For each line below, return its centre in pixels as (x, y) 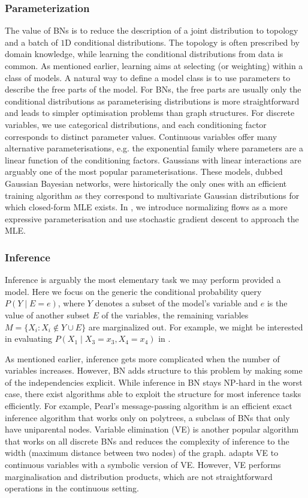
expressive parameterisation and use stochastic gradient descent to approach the (152, 218)
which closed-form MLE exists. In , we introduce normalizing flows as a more (146, 207)
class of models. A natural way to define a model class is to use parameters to (148, 77)
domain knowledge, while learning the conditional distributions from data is (144, 54)
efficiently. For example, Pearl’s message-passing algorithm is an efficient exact (149, 406)
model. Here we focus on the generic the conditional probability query (133, 291)
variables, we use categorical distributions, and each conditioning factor (136, 124)
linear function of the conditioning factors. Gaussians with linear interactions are (153, 159)
